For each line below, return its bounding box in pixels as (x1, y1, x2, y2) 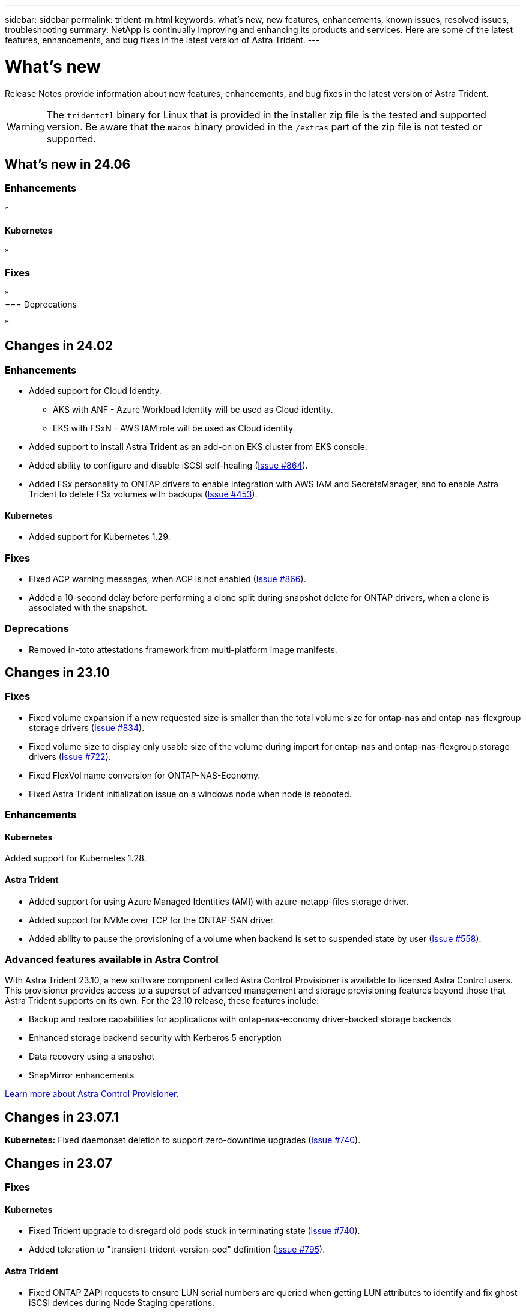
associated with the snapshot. (29, 602, 147, 613)
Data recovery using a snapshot (29, 1051, 155, 1062)
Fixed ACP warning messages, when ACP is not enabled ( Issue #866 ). (29, 573, 306, 584)
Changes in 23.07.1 (5, 1109, 119, 1125)
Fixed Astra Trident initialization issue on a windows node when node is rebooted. (29, 788, 352, 799)
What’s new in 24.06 (5, 156, 131, 172)
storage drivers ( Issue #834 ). (29, 722, 145, 733)
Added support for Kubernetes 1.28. (5, 853, 147, 864)
